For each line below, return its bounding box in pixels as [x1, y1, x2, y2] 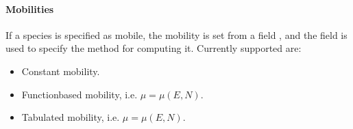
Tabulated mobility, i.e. [21, 110, 120, 124]
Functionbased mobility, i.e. [21, 87, 138, 101]
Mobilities [5, 1, 54, 16]
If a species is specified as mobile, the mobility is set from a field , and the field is [5, 27, 348, 42]
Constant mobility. [21, 63, 100, 78]
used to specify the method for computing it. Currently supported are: [5, 41, 302, 55]
